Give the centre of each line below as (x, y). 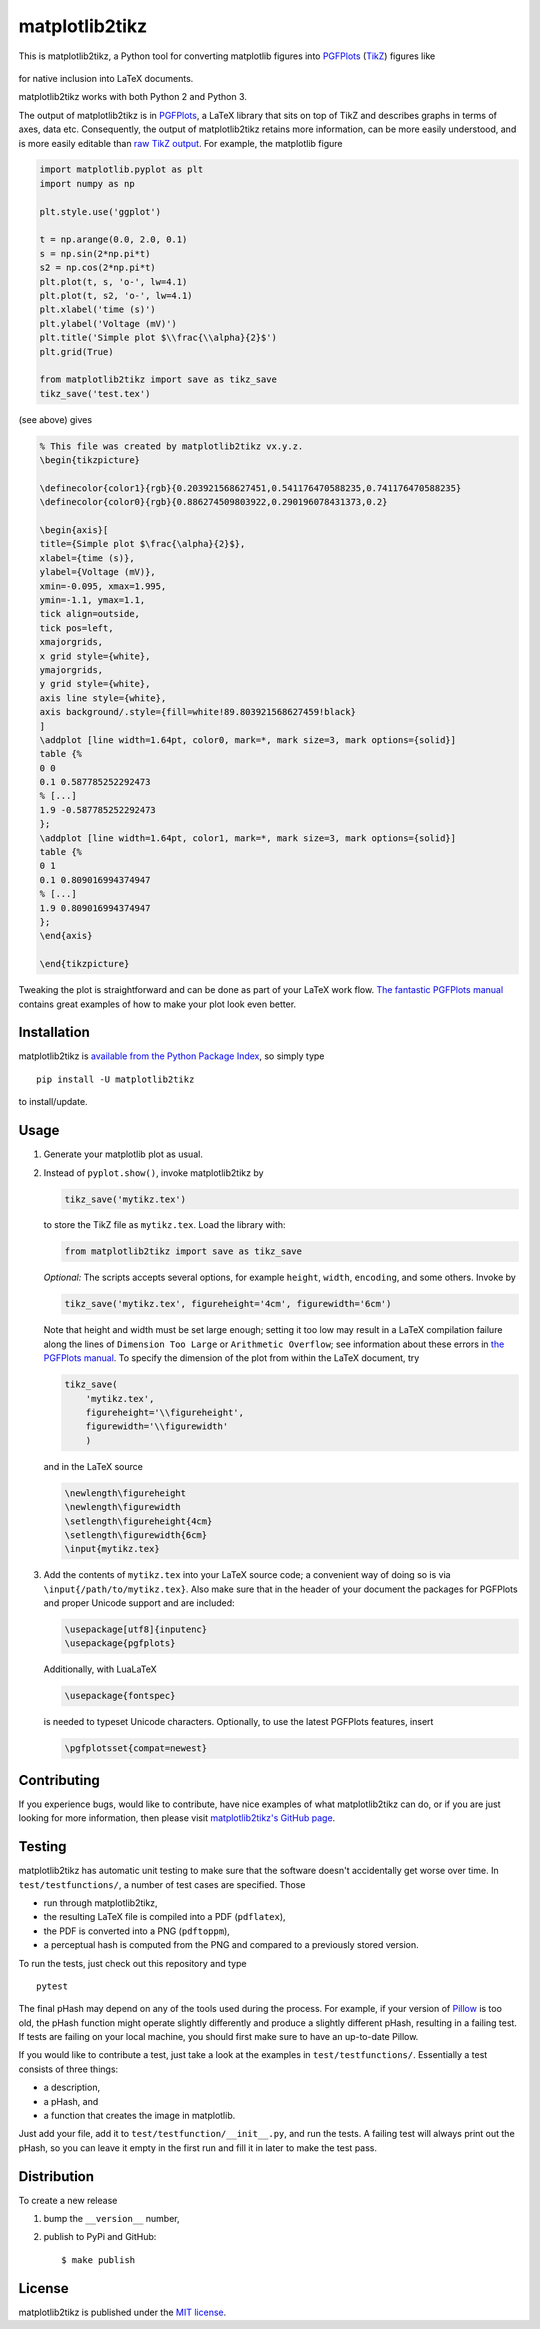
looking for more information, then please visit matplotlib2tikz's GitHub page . (177, 1818)
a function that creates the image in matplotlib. (139, 2116)
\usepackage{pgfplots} (120, 1643)
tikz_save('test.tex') (95, 393)
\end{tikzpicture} (84, 964)
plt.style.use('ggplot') (100, 211)
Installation (54, 1032)
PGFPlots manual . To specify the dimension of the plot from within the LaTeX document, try (231, 1358)
